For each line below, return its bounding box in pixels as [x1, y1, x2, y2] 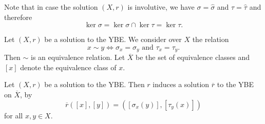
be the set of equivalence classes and [136, 52, 250, 63]
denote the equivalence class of [20, 61, 117, 72]
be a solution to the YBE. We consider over [44, 34, 182, 45]
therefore [4, 11, 32, 22]
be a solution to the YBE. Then [44, 79, 145, 90]
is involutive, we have [127, 2, 195, 12]
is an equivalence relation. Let [31, 52, 125, 63]
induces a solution [153, 79, 210, 90]
